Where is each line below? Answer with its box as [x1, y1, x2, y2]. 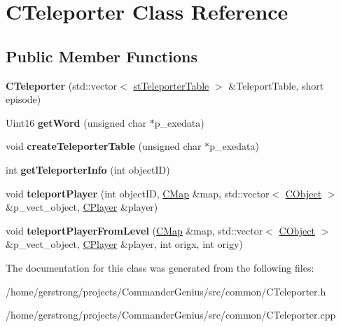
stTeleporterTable [133, 78, 209, 92]
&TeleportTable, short [228, 78, 324, 92]
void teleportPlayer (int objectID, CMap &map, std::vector [6, 186, 270, 200]
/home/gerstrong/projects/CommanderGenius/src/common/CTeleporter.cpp [6, 307, 336, 322]
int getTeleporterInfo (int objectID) [6, 162, 170, 176]
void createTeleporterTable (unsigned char [6, 139, 202, 153]
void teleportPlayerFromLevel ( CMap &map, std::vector [6, 223, 263, 237]
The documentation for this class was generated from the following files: [6, 260, 314, 274]
